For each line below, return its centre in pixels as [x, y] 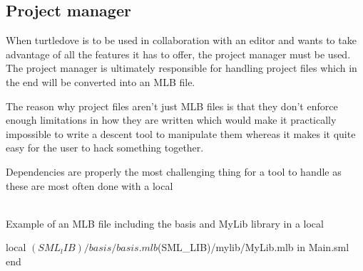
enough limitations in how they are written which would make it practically [171, 120]
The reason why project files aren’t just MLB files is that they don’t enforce [172, 106]
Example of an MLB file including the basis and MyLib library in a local [165, 223]
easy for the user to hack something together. [105, 148]
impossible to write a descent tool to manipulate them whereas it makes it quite [181, 133]
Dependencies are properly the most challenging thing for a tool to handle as [174, 171]
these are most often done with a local [90, 185]
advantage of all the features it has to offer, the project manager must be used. [178, 54]
